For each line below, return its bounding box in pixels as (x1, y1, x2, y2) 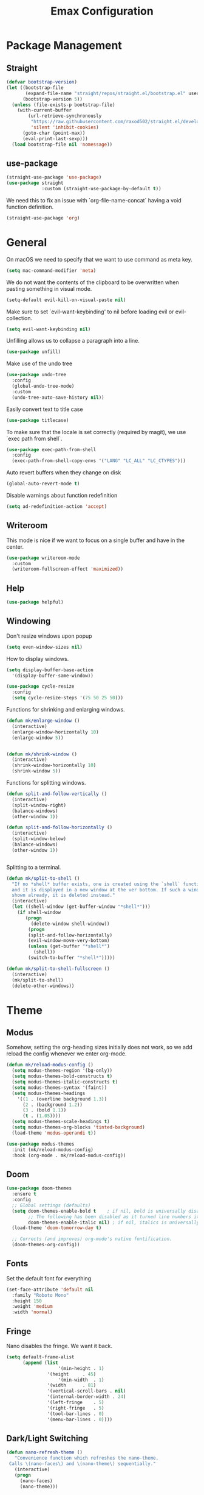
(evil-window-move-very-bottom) (28, 938, 110, 944)
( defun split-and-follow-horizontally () (6, 824, 113, 830)
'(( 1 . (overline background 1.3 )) (17, 1096, 107, 1102)
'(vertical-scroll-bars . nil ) (47, 1388, 126, 1394)
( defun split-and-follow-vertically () (6, 791, 107, 797)
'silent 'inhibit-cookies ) (30, 124, 99, 130)
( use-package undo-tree (6, 372, 67, 378)
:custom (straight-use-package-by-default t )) (41, 186, 162, 192)
